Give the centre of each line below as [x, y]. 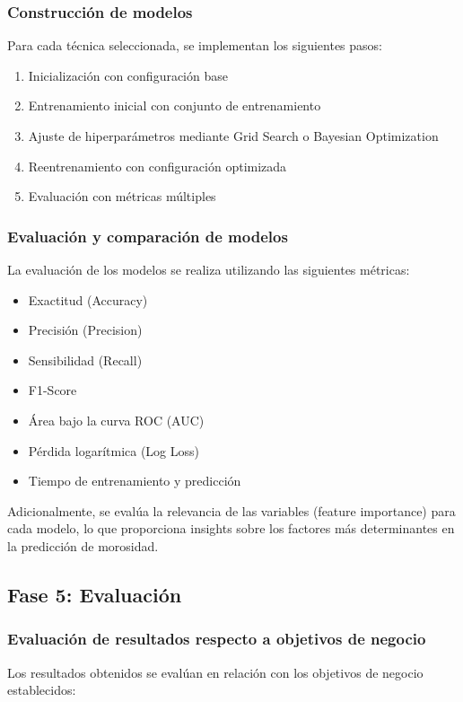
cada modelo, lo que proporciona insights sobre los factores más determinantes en [231, 528]
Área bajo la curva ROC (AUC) [116, 420]
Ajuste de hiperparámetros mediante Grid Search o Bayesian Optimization [233, 136]
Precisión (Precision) [85, 330]
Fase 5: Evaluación [95, 594]
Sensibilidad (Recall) [85, 360]
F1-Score [52, 390]
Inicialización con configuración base [128, 75]
